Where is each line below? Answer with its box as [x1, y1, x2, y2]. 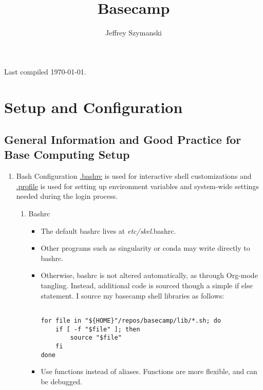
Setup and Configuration [4, 96, 183, 117]
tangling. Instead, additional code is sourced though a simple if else [41, 280, 253, 291]
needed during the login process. [16, 191, 118, 201]
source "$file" [70, 334, 122, 342]
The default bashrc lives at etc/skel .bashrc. [41, 225, 176, 236]
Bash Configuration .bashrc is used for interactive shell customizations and [16, 171, 252, 181]
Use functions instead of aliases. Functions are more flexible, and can [41, 366, 257, 377]
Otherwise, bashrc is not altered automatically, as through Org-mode [41, 270, 258, 281]
